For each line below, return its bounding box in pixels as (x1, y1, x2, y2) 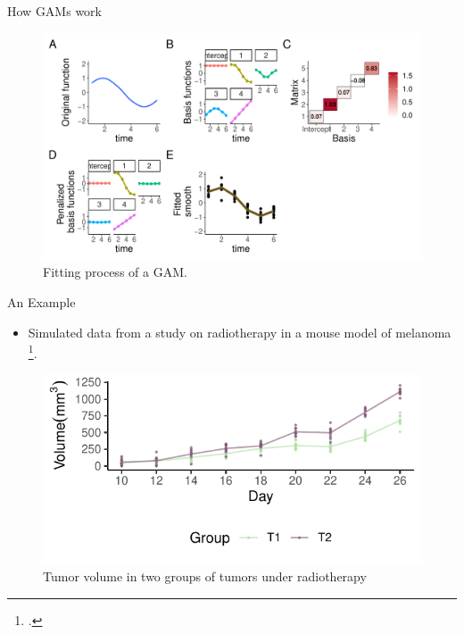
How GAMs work (7, 2, 102, 20)
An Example (7, 293, 76, 312)
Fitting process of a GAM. (43, 263, 187, 281)
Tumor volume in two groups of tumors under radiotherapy (43, 567, 367, 586)
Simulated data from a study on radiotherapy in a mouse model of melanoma (28, 322, 452, 341)
